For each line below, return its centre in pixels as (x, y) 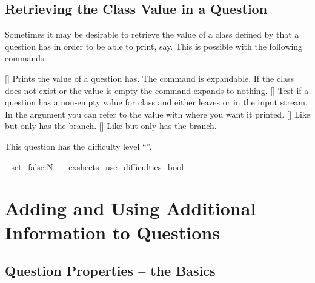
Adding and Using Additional (131, 208)
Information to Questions (112, 232)
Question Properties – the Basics (110, 271)
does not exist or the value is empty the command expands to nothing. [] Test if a (157, 90)
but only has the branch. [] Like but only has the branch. (111, 126)
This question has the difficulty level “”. (78, 146)
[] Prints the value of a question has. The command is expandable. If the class (150, 78)
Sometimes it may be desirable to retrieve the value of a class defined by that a (152, 34)
